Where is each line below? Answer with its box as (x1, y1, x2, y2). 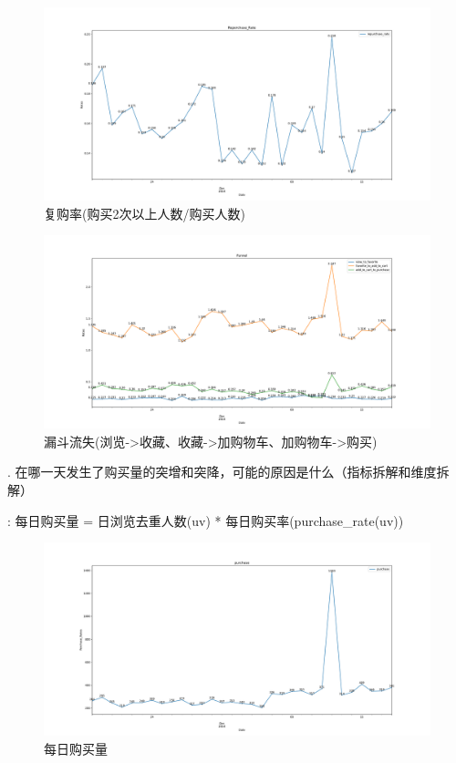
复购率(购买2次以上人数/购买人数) (44, 203, 245, 222)
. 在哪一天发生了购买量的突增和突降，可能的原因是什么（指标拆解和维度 (7, 462, 437, 481)
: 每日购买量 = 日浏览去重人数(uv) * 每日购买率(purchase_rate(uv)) (7, 510, 404, 530)
